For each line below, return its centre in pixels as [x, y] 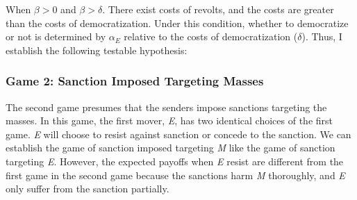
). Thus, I [322, 36]
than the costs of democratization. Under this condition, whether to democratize [177, 23]
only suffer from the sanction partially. [88, 189]
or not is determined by [56, 36]
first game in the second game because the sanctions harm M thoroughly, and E [175, 175]
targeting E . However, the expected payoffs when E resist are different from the [175, 161]
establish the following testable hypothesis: [97, 50]
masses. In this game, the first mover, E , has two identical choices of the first [169, 120]
